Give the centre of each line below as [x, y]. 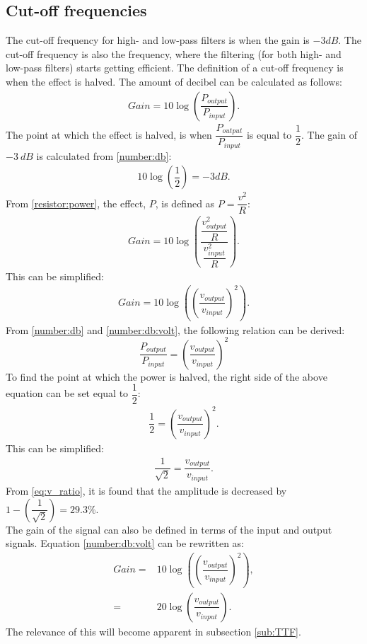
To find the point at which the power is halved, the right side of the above [167, 376]
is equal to [269, 134]
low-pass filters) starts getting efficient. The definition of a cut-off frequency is [175, 68]
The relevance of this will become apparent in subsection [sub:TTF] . [153, 631]
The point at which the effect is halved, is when [109, 134]
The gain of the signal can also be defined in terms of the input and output [169, 529]
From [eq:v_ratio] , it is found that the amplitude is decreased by [146, 490]
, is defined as [185, 203]
